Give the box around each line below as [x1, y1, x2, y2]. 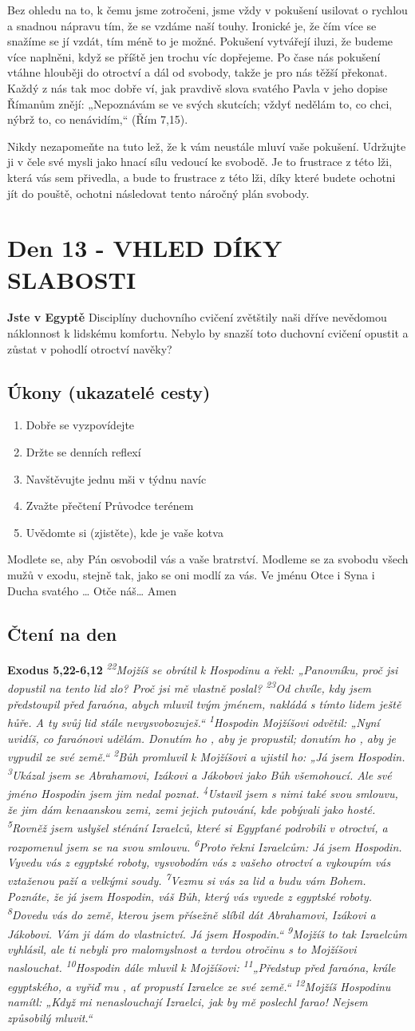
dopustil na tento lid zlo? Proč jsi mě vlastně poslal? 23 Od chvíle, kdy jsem [7, 677, 372, 697]
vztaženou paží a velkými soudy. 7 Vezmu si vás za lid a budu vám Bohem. [7, 870, 366, 889]
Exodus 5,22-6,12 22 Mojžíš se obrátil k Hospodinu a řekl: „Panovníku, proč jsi [7, 659, 398, 678]
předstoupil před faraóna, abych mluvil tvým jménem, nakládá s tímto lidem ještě [7, 695, 401, 712]
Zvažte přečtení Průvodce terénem [26, 497, 194, 514]
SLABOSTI [7, 263, 136, 295]
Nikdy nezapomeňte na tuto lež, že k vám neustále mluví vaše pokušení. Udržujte [7, 137, 406, 154]
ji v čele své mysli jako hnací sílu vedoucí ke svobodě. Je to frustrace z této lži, [7, 153, 393, 170]
